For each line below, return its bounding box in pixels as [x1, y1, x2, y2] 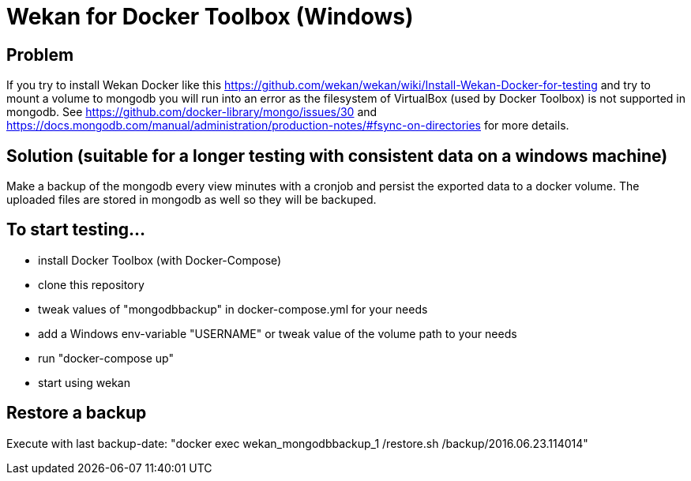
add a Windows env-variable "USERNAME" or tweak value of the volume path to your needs [38, 326, 517, 340]
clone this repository [38, 277, 145, 291]
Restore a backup [6, 403, 147, 423]
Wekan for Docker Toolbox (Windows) [6, 3, 414, 30]
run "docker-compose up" [38, 351, 175, 365]
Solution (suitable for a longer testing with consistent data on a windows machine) [6, 145, 668, 166]
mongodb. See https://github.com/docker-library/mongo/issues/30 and [6, 105, 377, 119]
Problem [6, 44, 74, 65]
